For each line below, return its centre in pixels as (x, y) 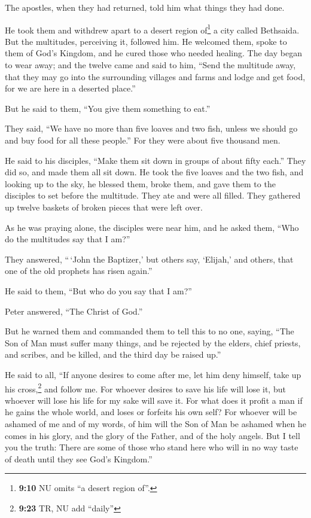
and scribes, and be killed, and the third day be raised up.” (113, 354)
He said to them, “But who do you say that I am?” (98, 290)
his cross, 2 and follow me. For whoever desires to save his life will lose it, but (145, 388)
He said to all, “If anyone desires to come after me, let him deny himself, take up (153, 374)
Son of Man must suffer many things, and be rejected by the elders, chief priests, (153, 342)
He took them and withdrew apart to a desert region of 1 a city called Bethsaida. (152, 29)
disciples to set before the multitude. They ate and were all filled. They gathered (153, 195)
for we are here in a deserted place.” (70, 88)
